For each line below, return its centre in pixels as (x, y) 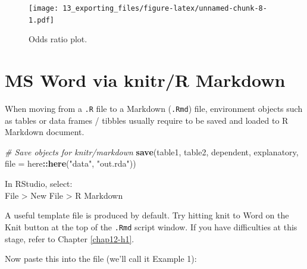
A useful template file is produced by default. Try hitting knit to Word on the (147, 215)
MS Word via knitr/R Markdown (145, 80)
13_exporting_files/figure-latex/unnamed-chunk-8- (165, 8)
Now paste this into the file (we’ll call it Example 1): (101, 259)
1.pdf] (41, 20)
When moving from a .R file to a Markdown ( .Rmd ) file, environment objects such (154, 109)
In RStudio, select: (39, 184)
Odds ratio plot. (58, 39)
